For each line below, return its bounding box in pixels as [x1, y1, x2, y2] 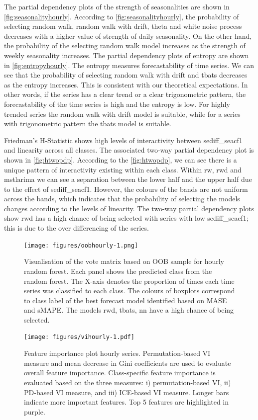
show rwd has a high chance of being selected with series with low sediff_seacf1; [4, 213, 249, 223]
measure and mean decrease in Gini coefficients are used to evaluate [24, 357, 231, 368]
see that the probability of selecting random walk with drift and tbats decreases [4, 70, 248, 80]
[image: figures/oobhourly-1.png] [24, 242, 138, 249]
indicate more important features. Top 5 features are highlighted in [24, 397, 229, 407]
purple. [24, 406, 45, 417]
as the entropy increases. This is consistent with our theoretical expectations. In [4, 79, 248, 89]
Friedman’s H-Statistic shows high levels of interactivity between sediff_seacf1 [4, 135, 243, 145]
